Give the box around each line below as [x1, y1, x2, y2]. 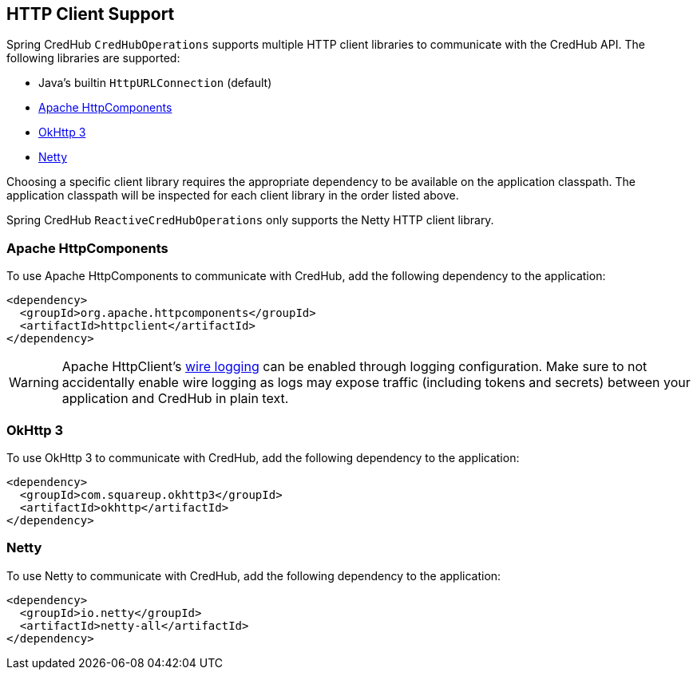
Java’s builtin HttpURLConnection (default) [38, 76, 272, 90]
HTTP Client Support [6, 4, 175, 24]
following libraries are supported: [6, 51, 180, 65]
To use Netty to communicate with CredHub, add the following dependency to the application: [6, 568, 501, 583]
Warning [9, 374, 59, 391]
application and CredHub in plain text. [61, 390, 289, 407]
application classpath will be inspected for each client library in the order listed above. [6, 188, 459, 203]
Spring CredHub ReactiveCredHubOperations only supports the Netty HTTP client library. [6, 213, 494, 227]
